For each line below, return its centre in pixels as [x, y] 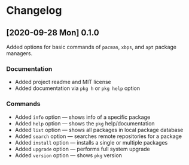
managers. [19, 53]
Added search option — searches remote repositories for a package [98, 136]
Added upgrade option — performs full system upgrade [83, 149]
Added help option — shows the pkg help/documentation [85, 123]
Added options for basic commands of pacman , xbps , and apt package [92, 47]
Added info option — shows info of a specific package [83, 117]
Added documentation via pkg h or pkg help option [77, 88]
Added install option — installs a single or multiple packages [91, 142]
